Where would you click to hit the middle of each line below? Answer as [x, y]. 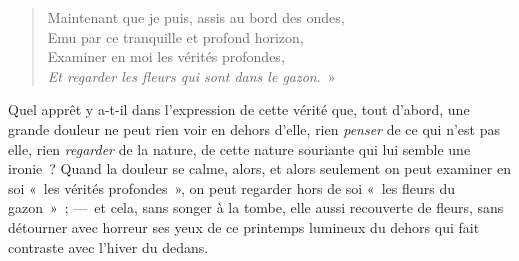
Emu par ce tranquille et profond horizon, [175, 36]
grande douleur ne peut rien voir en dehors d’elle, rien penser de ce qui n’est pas [254, 128]
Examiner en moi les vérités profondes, [166, 56]
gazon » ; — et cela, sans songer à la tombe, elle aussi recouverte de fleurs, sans [256, 207]
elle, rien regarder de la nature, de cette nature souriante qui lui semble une [239, 148]
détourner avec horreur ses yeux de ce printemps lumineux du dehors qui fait [244, 226]
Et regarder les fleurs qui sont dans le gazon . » [191, 75]
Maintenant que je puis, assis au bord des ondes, [196, 17]
